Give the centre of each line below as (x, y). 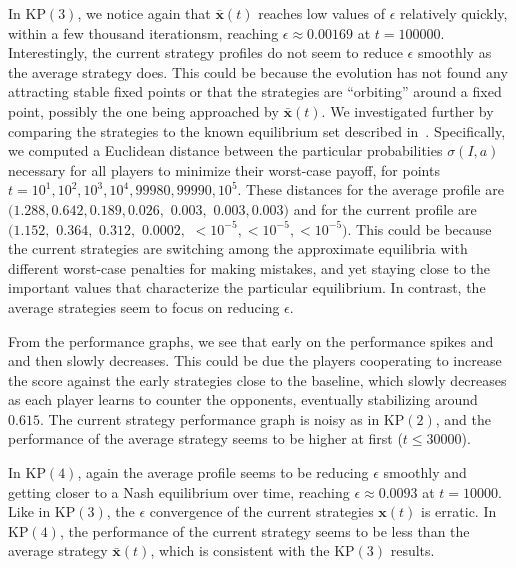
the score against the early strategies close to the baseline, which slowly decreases (257, 379)
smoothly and (425, 472)
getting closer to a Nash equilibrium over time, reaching (179, 491)
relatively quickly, (454, 13)
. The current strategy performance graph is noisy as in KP (222, 418)
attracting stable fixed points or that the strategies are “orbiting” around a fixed (255, 91)
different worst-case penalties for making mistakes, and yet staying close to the (249, 267)
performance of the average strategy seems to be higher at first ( (205, 438)
